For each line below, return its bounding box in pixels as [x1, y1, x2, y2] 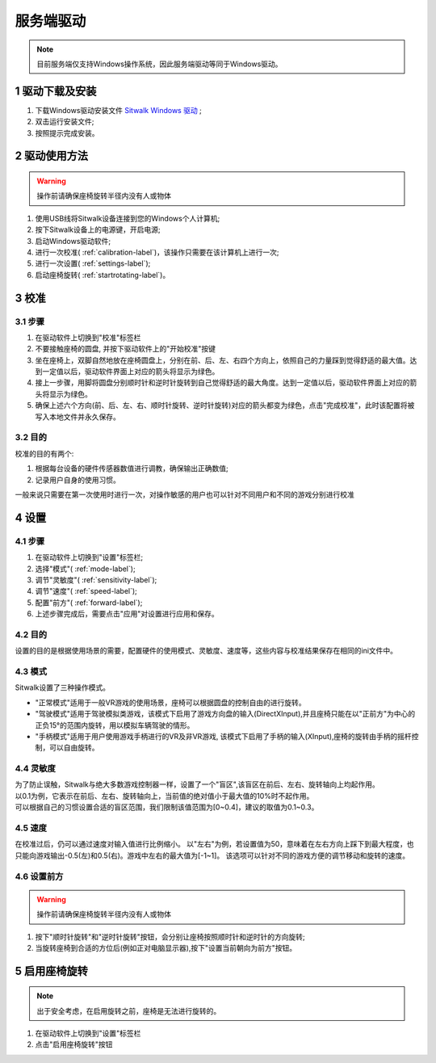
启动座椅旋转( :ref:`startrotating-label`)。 [35, 270, 170, 279]
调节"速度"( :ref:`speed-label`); [35, 586, 137, 596]
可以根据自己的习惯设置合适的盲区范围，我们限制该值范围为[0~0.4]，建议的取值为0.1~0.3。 [15, 802, 319, 812]
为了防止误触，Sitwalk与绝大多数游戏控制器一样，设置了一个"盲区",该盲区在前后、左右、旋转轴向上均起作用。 [15, 779, 379, 789]
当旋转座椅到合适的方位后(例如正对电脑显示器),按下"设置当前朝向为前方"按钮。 [35, 943, 297, 952]
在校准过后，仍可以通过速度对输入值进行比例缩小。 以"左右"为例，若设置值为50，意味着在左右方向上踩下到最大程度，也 [15, 839, 415, 849]
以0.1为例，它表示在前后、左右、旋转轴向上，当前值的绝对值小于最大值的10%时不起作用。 [15, 791, 314, 800]
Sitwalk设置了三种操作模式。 [15, 683, 111, 692]
